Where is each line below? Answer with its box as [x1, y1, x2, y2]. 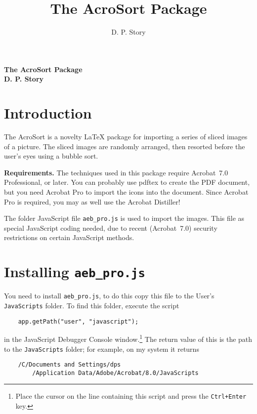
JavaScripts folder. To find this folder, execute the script [4, 300, 179, 310]
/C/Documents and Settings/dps [18, 361, 121, 369]
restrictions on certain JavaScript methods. [4, 232, 134, 243]
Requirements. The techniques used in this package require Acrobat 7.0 [4, 167, 228, 177]
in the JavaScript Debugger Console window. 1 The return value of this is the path [4, 332, 253, 344]
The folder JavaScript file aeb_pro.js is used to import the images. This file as [4, 213, 245, 223]
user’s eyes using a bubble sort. [4, 151, 98, 161]
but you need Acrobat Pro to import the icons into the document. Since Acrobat [4, 187, 249, 197]
